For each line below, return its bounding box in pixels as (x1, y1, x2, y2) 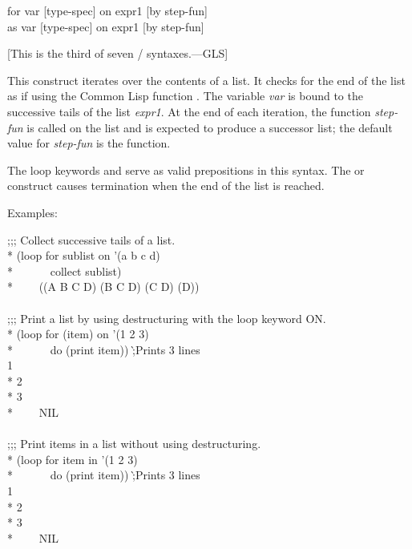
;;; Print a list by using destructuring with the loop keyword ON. (7, 309, 326, 326)
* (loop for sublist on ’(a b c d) (7, 247, 160, 264)
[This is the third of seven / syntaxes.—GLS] (7, 45, 228, 62)
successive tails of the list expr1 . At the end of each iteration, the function (7, 103, 371, 119)
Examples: (7, 204, 58, 220)
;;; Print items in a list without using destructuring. (7, 435, 261, 452)
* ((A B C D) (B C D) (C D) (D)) (7, 278, 200, 295)
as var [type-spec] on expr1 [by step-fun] (7, 18, 204, 34)
